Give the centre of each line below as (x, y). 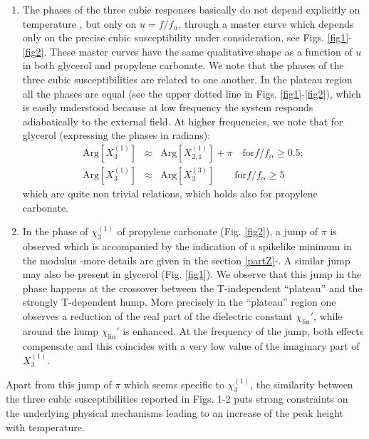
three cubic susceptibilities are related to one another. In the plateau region (187, 79)
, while (328, 315)
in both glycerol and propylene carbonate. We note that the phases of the (183, 65)
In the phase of (55, 231)
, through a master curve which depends (266, 23)
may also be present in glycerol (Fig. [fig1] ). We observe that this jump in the (192, 274)
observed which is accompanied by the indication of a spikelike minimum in (187, 246)
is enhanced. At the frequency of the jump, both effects (243, 330)
